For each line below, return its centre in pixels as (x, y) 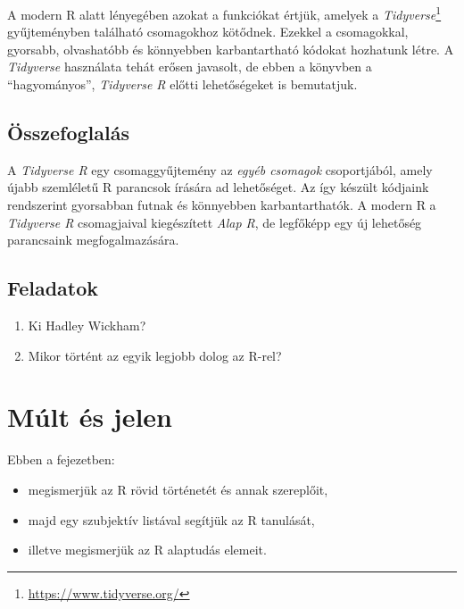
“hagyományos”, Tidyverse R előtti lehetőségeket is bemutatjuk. (182, 84)
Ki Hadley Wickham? (87, 325)
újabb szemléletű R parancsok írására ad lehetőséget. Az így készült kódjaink (218, 187)
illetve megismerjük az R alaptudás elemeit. (147, 550)
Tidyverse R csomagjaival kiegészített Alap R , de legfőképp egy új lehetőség (215, 222)
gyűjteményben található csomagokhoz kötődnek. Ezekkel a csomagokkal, (208, 32)
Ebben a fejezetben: (61, 459)
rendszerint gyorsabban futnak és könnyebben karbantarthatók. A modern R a (222, 205)
